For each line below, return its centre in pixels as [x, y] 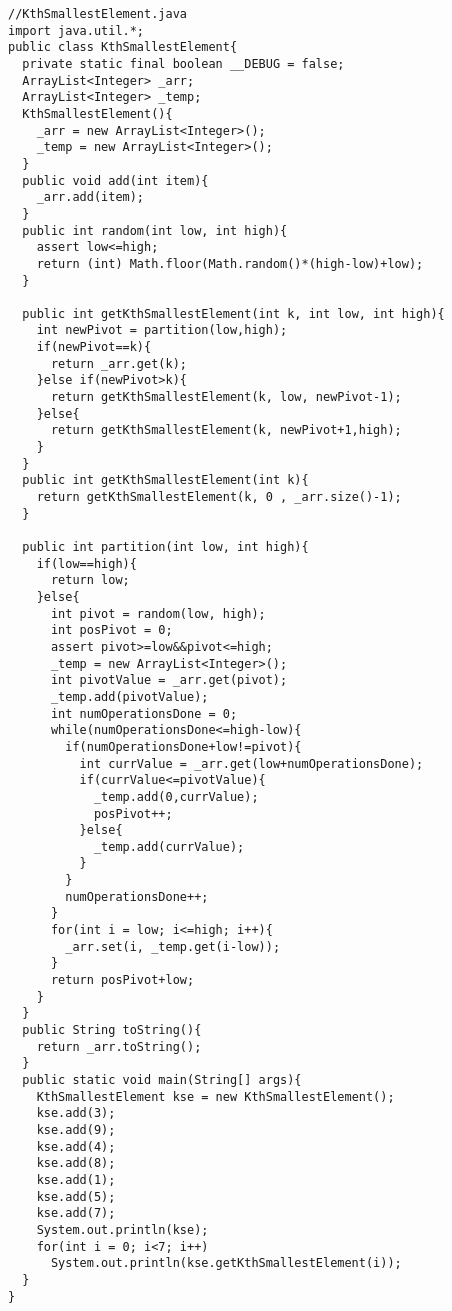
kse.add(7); [76, 1213]
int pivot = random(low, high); [158, 613]
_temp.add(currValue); [169, 846]
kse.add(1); [76, 1179]
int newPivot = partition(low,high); [162, 330]
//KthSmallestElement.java [97, 14]
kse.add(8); [76, 1163]
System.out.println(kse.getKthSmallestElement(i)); [226, 1263]
